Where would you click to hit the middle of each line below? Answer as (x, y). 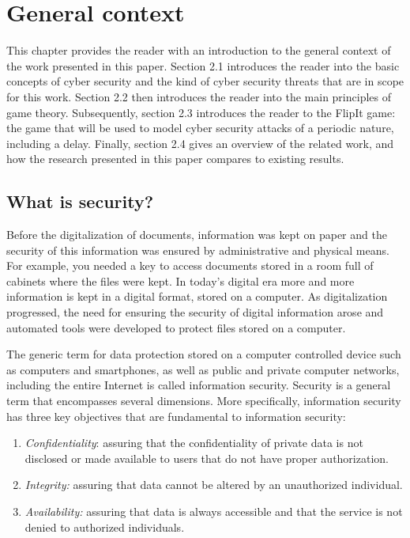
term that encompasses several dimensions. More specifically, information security (204, 401)
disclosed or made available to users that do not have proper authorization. (207, 458)
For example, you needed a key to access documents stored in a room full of (190, 265)
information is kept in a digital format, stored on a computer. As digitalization (197, 296)
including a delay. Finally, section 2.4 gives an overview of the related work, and (200, 143)
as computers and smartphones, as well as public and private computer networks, (203, 369)
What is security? (80, 201)
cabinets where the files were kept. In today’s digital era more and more (181, 280)
